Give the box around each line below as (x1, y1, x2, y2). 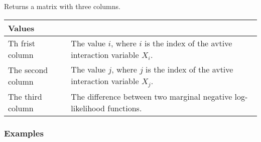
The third (8, 90, 42, 102)
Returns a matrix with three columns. (4, 1, 120, 11)
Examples (4, 127, 44, 139)
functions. (107, 102, 142, 114)
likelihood (71, 102, 105, 114)
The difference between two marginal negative (71, 90, 232, 102)
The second (8, 63, 48, 76)
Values (8, 22, 35, 34)
